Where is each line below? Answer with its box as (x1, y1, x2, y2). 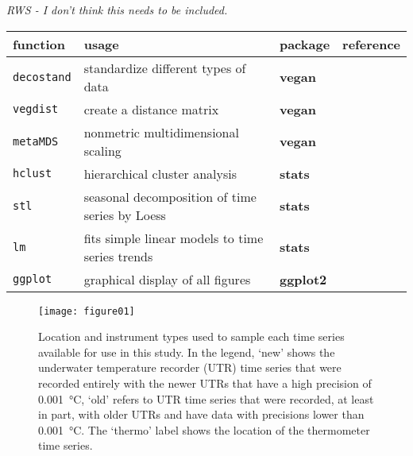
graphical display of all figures (83, 269, 251, 288)
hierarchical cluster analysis (83, 164, 237, 183)
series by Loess (83, 205, 166, 224)
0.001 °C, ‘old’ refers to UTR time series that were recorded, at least (38, 390, 374, 407)
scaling (83, 141, 122, 160)
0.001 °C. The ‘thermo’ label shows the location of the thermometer (38, 421, 370, 438)
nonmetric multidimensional (83, 122, 239, 141)
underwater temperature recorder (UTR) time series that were (38, 359, 342, 376)
